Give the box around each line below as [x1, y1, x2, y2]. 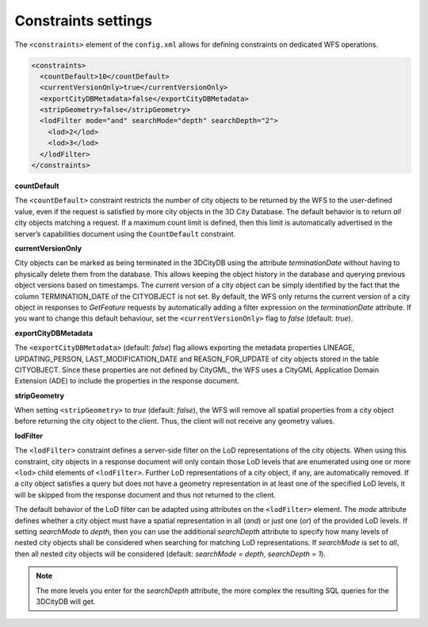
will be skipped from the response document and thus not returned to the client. [14, 490, 277, 499]
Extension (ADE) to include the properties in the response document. [14, 376, 239, 386]
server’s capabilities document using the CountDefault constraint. [14, 229, 236, 238]
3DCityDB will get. [36, 596, 96, 606]
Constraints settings [14, 12, 152, 29]
